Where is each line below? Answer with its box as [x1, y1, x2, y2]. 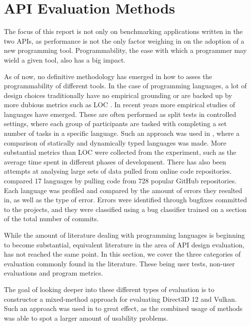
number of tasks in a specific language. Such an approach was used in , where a [4, 128, 240, 138]
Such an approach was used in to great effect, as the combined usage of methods [4, 303, 243, 313]
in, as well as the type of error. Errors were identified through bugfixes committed [4, 195, 247, 205]
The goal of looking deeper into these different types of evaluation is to [4, 284, 215, 294]
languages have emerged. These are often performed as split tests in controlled [4, 109, 236, 119]
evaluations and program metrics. [4, 268, 103, 278]
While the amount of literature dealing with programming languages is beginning [4, 230, 245, 240]
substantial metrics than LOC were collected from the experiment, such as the [4, 147, 236, 157]
